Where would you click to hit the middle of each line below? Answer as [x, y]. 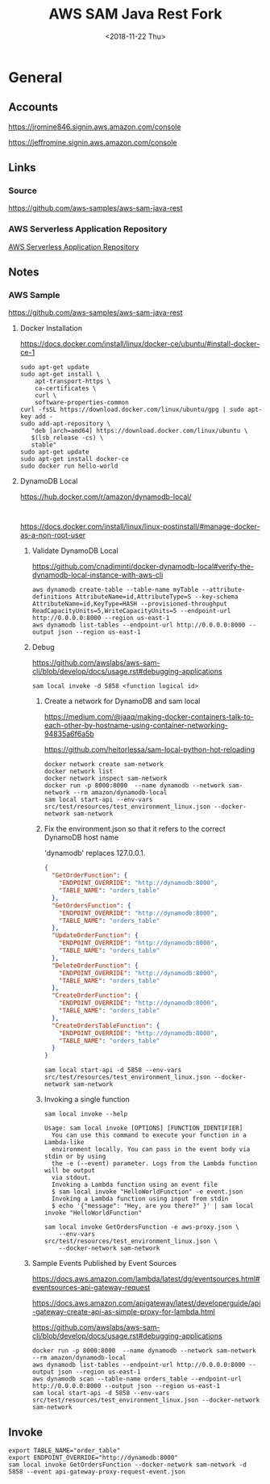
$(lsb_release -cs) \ [67, 438]
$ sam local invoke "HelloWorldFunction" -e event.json [147, 1192]
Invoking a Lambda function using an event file [135, 1185]
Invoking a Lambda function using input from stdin [140, 1199]
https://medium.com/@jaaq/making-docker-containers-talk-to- [149, 717]
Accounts [33, 107]
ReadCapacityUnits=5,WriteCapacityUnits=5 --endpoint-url [131, 611]
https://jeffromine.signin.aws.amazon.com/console [93, 142]
